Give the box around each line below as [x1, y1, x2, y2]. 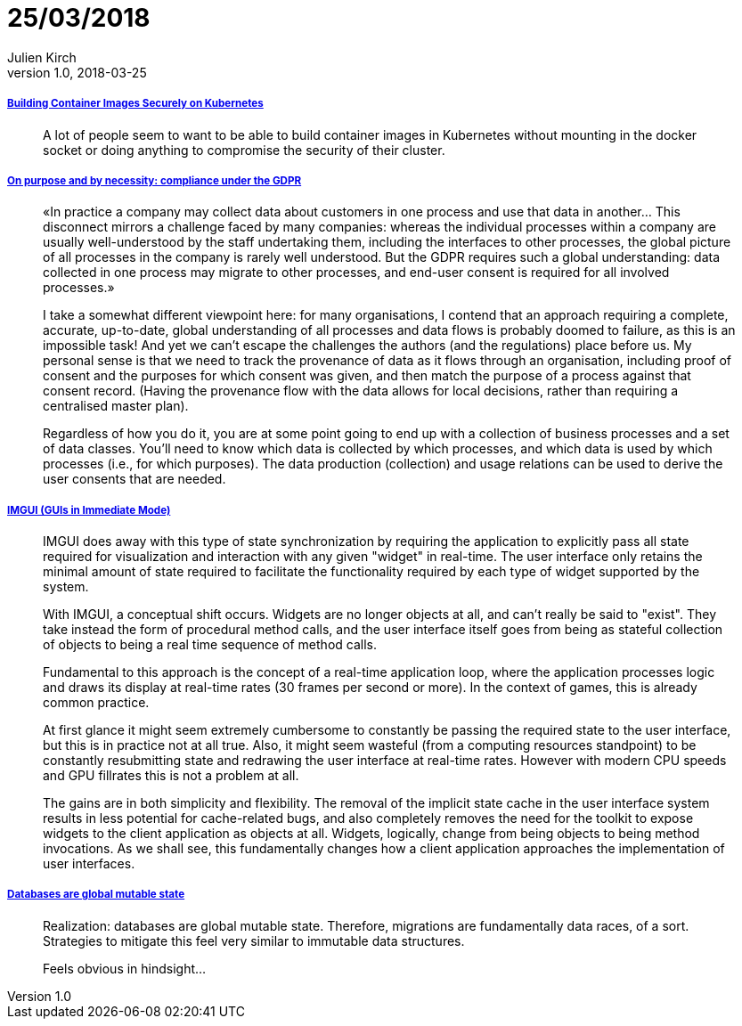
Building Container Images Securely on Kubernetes [7, 97, 264, 110]
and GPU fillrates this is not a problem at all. [43, 768, 299, 784]
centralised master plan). [43, 398, 189, 414]
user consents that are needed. [43, 471, 226, 487]
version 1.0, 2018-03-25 [7, 64, 147, 80]
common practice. [43, 695, 150, 711]
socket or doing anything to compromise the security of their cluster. [43, 142, 445, 158]
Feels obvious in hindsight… [43, 960, 207, 976]
